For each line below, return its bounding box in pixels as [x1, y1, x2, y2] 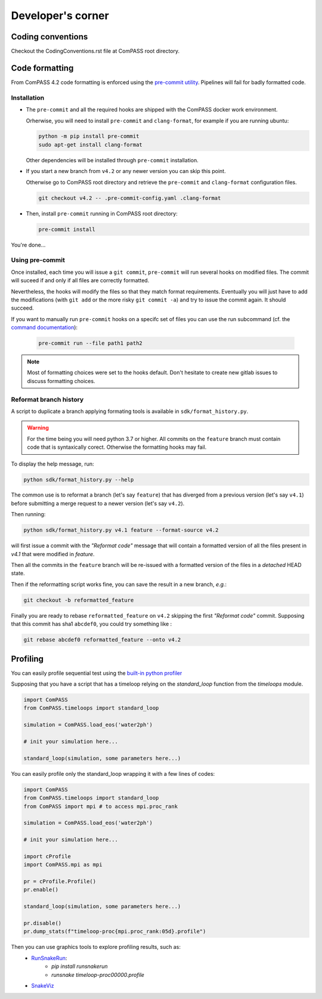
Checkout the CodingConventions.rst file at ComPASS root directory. [11, 48, 180, 55]
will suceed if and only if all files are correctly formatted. [11, 277, 150, 284]
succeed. [11, 304, 34, 312]
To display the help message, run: [11, 460, 94, 467]
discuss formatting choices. [27, 377, 95, 384]
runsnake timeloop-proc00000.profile [51, 971, 144, 978]
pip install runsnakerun [51, 963, 108, 970]
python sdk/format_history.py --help [23, 476, 134, 483]
